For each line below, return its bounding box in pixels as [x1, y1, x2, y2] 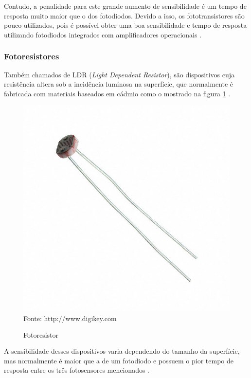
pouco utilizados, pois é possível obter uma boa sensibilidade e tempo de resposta [4, 20, 247, 30]
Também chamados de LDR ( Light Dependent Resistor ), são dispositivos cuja [4, 69, 235, 79]
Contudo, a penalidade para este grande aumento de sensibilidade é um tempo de [4, 1, 247, 11]
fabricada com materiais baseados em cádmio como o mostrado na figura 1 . [4, 88, 231, 98]
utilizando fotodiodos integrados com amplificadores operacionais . [4, 29, 202, 39]
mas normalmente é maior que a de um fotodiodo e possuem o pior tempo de [4, 355, 234, 365]
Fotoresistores [4, 50, 59, 62]
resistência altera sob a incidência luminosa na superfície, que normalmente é [4, 79, 233, 89]
